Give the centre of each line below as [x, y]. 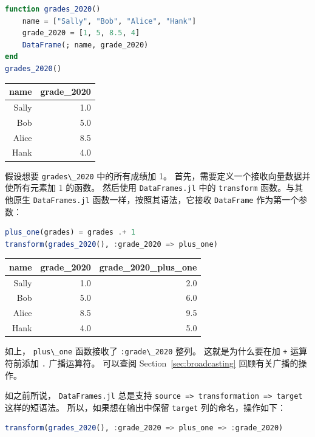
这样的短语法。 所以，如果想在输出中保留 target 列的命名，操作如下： [145, 407]
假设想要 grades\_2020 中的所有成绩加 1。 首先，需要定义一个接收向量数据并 [158, 175]
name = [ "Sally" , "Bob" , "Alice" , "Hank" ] [109, 21]
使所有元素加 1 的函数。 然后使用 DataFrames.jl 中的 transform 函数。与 [150, 188]
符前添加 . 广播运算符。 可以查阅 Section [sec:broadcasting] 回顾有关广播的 [152, 363]
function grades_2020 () [53, 9]
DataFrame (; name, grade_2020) [85, 45]
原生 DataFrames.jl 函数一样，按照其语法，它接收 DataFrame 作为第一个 [156, 199]
